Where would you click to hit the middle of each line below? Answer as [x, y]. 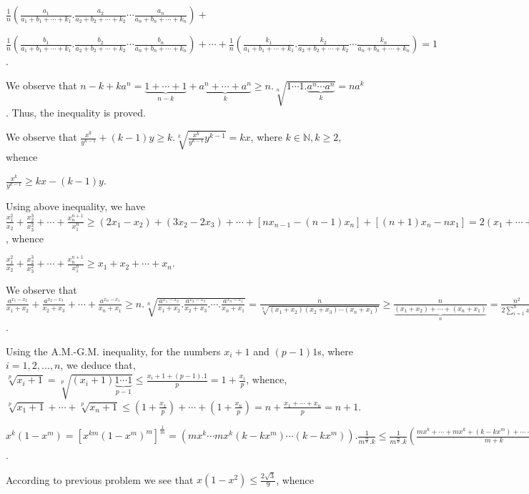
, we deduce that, [98, 365]
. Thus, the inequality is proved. [76, 113]
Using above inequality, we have [75, 206]
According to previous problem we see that [100, 479]
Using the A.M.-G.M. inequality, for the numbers [113, 351]
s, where [336, 351]
